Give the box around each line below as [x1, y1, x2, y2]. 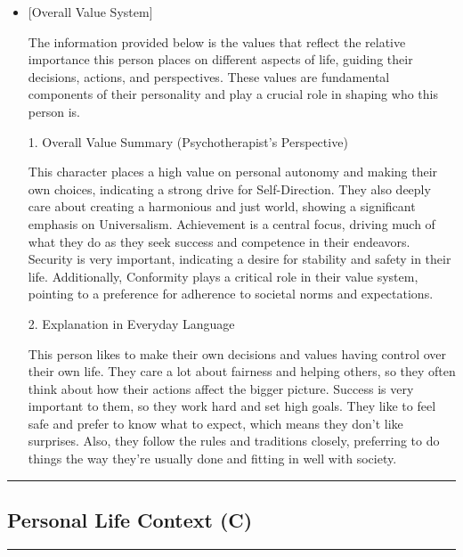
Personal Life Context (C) [7, 506, 253, 534]
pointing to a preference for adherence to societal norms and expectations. [28, 284, 434, 303]
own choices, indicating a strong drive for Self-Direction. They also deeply [28, 179, 431, 198]
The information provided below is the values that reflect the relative [28, 32, 406, 51]
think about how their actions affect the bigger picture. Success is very [28, 379, 414, 397]
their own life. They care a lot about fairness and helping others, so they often [28, 362, 456, 381]
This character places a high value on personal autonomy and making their [28, 162, 438, 181]
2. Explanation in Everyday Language [28, 314, 235, 332]
